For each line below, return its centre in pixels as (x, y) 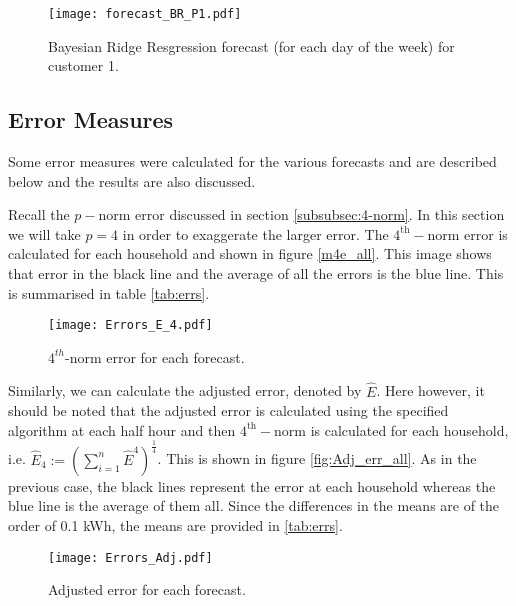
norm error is (467, 233)
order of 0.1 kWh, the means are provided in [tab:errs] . (175, 525)
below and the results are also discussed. (132, 180)
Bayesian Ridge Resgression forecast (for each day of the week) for (251, 45)
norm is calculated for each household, (391, 429)
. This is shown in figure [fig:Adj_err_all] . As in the (317, 458)
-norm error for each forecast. (154, 356)
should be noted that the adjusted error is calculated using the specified (228, 410)
